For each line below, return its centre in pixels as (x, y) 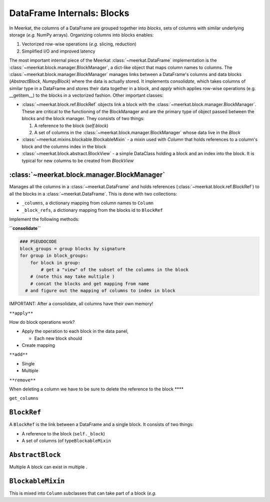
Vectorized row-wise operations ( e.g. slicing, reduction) (79, 44)
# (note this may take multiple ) (72, 277)
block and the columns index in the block (64, 146)
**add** (19, 355)
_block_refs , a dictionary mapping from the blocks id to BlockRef (92, 210)
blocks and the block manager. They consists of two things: (83, 119)
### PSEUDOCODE (38, 242)
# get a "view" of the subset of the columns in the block (115, 270)
